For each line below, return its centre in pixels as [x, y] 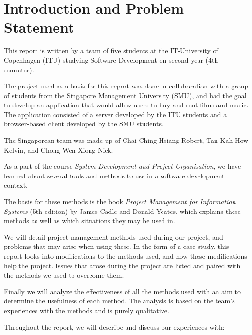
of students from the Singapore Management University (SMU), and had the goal [125, 95]
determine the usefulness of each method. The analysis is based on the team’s [119, 301]
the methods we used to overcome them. [64, 275]
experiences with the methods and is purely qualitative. [87, 310]
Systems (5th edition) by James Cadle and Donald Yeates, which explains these [122, 211]
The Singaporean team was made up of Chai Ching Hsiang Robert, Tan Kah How [126, 140]
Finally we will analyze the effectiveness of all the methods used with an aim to [122, 291]
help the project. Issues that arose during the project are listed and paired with [122, 265]
